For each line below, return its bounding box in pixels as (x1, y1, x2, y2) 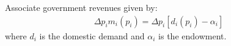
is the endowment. (158, 29, 227, 42)
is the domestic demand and (39, 29, 145, 42)
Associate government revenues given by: (5, 1, 158, 13)
